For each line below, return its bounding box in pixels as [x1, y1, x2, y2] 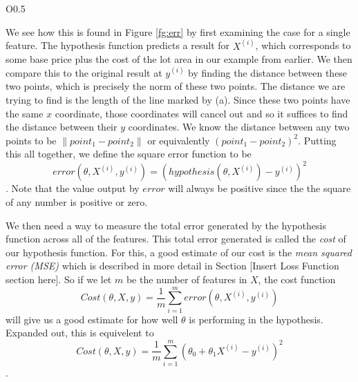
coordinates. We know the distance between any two [128, 120, 350, 134]
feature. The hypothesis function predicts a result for [6, 38, 230, 52]
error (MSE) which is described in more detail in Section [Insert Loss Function [6, 258, 339, 273]
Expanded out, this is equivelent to [6, 325, 154, 340]
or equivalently [147, 133, 210, 147]
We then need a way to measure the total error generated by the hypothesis [6, 218, 326, 232]
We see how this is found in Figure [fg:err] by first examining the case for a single [6, 24, 350, 39]
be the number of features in [126, 272, 247, 287]
